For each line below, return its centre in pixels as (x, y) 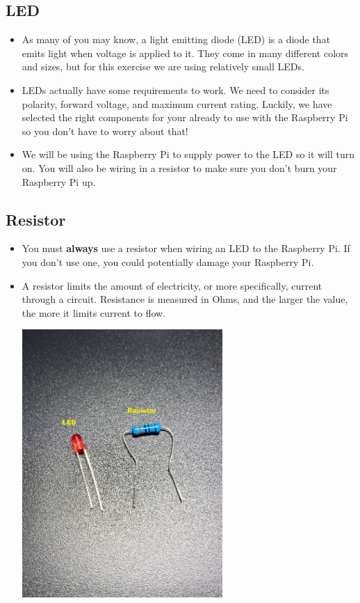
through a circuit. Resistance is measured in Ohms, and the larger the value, (185, 299)
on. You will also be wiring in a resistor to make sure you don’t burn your (179, 167)
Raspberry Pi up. (59, 181)
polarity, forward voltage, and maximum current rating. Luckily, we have (177, 103)
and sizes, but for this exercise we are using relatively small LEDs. (163, 66)
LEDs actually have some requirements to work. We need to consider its (175, 89)
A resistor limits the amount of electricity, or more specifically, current (172, 285)
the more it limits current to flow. (94, 312)
